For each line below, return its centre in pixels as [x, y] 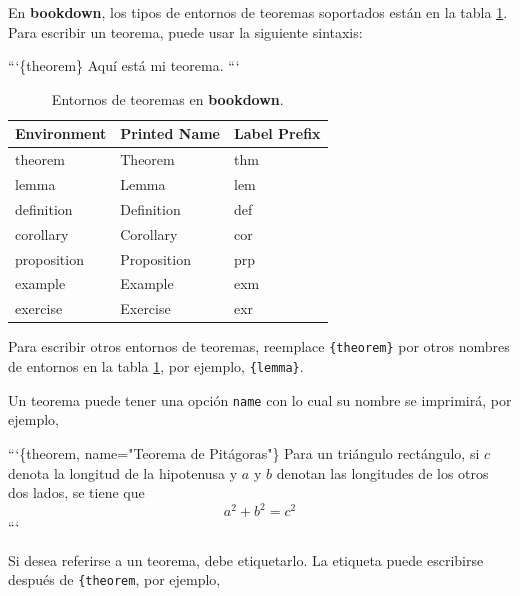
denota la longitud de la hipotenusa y [123, 472]
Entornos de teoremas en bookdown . [167, 98]
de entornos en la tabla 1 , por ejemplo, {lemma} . [156, 366]
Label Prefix [277, 133]
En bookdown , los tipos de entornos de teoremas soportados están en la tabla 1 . [258, 12]
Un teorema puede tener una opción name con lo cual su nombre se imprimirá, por [260, 399]
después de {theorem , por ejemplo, [114, 579]
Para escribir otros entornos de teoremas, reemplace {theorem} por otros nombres [259, 346]
